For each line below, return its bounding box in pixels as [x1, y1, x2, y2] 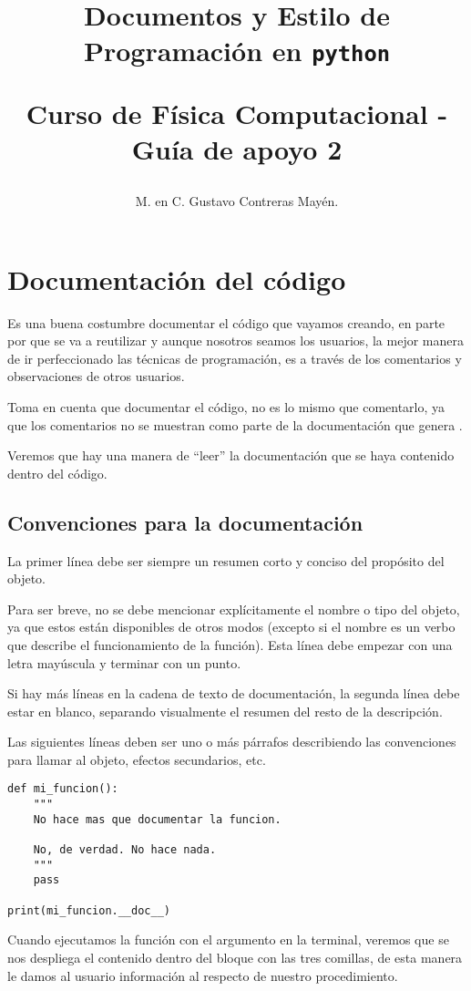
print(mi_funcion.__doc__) [7, 903, 170, 917]
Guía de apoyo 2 [131, 129, 343, 167]
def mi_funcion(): [7, 782, 118, 796]
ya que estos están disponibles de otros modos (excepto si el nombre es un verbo [7, 617, 456, 636]
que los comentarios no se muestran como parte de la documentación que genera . [7, 415, 463, 434]
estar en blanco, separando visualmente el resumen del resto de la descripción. [7, 701, 443, 720]
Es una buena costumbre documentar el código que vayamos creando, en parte [7, 313, 445, 332]
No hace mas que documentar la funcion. [33, 812, 282, 826]
